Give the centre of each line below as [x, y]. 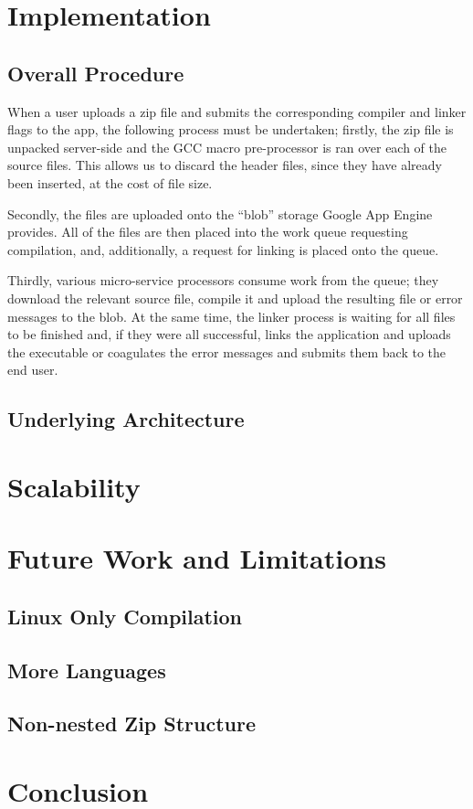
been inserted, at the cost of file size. [110, 182]
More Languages [87, 670]
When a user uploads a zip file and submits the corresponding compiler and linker [237, 111]
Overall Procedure [96, 73]
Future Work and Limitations [197, 558]
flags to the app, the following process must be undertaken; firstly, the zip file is [231, 129]
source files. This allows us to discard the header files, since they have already [225, 165]
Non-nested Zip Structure [132, 724]
